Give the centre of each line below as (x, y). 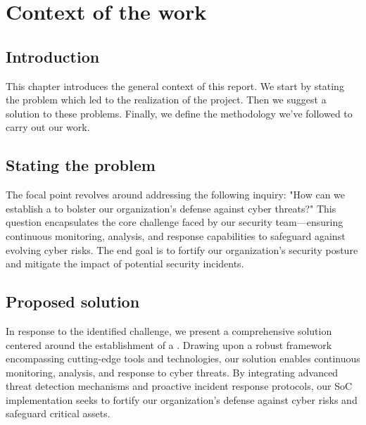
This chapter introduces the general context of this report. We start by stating (175, 85)
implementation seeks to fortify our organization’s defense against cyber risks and (182, 399)
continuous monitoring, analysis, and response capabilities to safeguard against (176, 235)
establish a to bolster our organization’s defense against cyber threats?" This (171, 208)
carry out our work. (48, 127)
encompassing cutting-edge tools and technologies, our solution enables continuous (183, 359)
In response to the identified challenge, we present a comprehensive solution (169, 330)
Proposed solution (73, 302)
